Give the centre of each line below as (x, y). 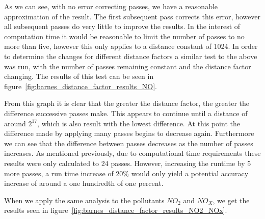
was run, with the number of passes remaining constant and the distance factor (128, 66)
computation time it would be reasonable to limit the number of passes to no (124, 36)
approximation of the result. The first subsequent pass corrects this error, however (132, 16)
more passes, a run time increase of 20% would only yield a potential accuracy (126, 173)
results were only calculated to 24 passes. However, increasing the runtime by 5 (128, 163)
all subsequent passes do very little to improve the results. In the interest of (122, 26)
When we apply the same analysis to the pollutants (84, 200)
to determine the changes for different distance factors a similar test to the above (131, 56)
